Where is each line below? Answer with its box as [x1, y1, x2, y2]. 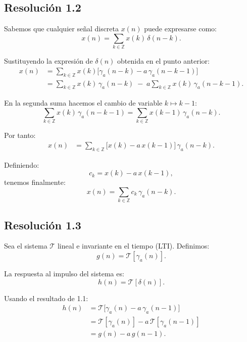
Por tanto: [4, 130, 36, 140]
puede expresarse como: [144, 23, 217, 34]
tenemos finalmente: [4, 177, 66, 187]
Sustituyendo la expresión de [4, 56, 93, 66]
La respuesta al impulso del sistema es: [4, 268, 124, 279]
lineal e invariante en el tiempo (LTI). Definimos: [57, 240, 210, 251]
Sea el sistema [4, 240, 47, 251]
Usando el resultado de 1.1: [4, 292, 88, 303]
